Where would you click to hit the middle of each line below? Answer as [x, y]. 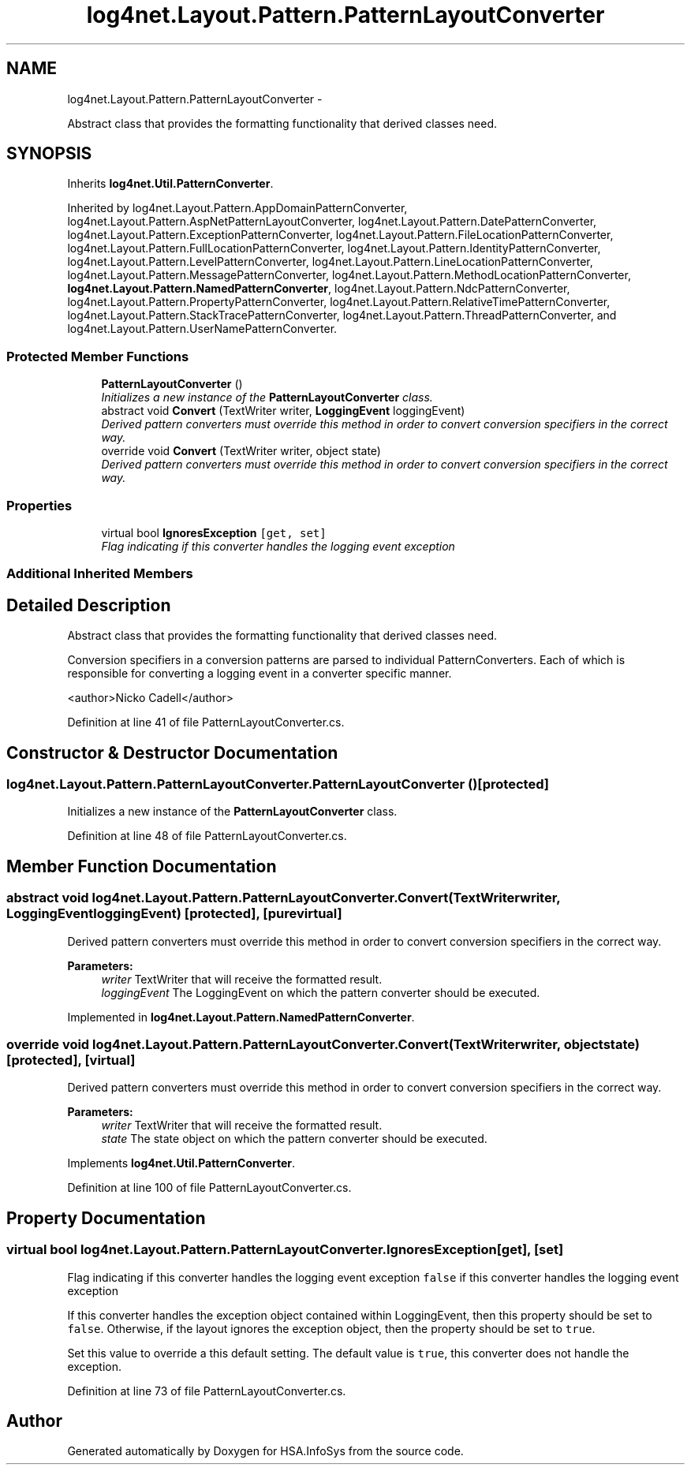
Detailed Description [89, 605]
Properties [39, 505]
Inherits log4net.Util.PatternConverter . [170, 184]
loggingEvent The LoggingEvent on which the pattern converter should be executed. [321, 992]
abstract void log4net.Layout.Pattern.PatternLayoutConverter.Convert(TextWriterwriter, [284, 898]
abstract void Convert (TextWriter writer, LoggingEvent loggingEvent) [283, 411]
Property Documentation [106, 1218]
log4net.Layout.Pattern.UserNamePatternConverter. [202, 329]
